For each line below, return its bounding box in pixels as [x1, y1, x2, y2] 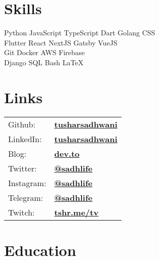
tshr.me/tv [54, 206, 99, 218]
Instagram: [8, 177, 47, 189]
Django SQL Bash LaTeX [4, 57, 84, 67]
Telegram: [8, 191, 43, 203]
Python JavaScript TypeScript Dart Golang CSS [4, 27, 155, 38]
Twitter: [8, 162, 37, 174]
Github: [8, 118, 35, 130]
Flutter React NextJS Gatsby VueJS [4, 37, 117, 48]
